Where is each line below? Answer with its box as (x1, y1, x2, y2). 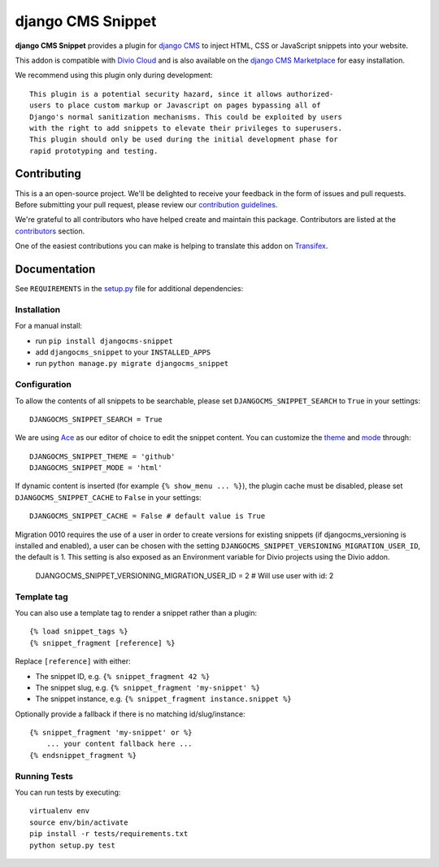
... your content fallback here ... (46, 739, 193, 748)
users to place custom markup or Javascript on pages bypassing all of (29, 101, 321, 110)
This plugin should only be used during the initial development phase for (29, 135, 338, 144)
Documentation (15, 262, 96, 276)
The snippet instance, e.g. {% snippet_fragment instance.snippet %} (35, 694, 292, 704)
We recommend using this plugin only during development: (15, 70, 213, 81)
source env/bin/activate (29, 817, 128, 827)
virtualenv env (29, 806, 90, 816)
